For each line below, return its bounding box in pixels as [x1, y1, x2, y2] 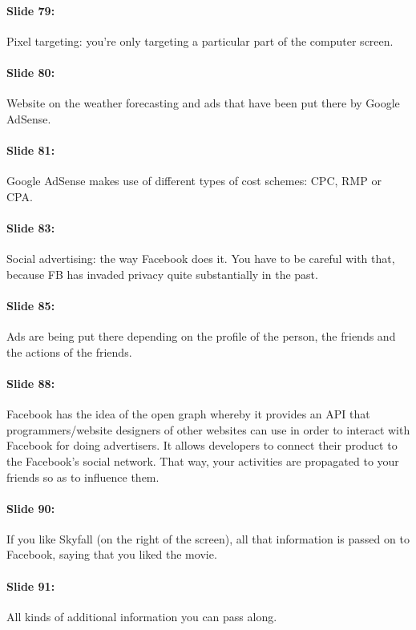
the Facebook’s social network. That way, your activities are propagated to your [6, 452, 399, 469]
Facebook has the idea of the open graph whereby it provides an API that [6, 406, 370, 422]
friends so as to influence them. [6, 468, 160, 485]
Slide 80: [6, 63, 55, 80]
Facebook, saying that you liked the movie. [6, 546, 217, 563]
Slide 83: [6, 219, 55, 236]
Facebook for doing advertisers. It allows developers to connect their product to [6, 437, 398, 454]
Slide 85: [6, 297, 55, 313]
